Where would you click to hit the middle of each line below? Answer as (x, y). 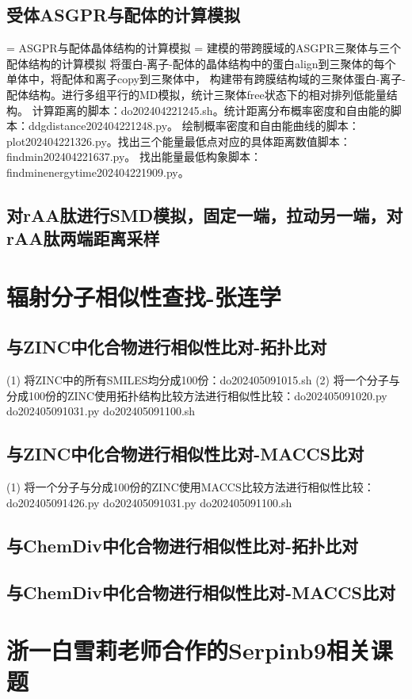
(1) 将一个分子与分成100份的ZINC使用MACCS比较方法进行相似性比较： (191, 487)
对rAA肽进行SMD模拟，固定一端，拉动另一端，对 (205, 214)
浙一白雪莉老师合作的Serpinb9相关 (189, 650)
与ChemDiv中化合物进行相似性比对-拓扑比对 (183, 545)
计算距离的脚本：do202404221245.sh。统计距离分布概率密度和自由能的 (211, 110)
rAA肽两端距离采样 (83, 238)
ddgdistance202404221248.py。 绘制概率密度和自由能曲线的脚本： (194, 126)
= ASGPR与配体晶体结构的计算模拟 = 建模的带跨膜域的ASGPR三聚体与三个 (204, 48)
